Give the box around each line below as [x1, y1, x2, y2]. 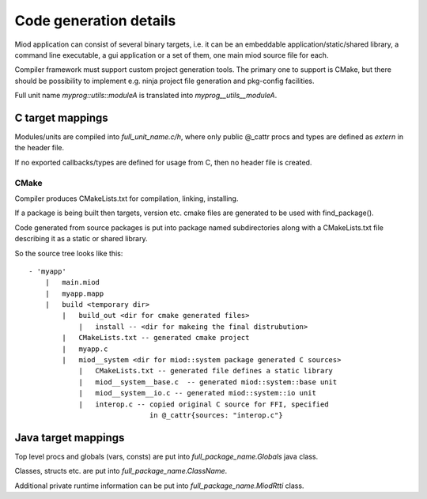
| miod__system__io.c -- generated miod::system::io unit [78, 388, 316, 398]
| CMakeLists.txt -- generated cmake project [62, 333, 250, 342]
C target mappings [14, 111, 108, 124]
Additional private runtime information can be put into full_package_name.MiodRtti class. [14, 481, 304, 490]
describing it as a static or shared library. [14, 234, 148, 244]
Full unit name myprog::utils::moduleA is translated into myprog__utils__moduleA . [14, 91, 278, 100]
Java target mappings [14, 431, 125, 444]
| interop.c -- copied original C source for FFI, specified [78, 399, 329, 409]
